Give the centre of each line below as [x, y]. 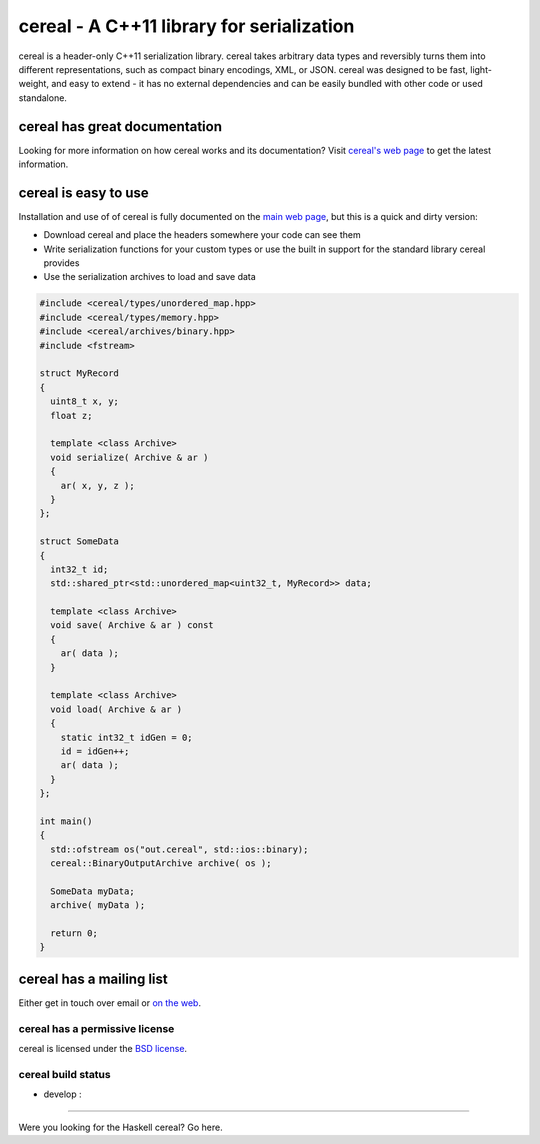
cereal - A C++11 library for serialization [186, 26]
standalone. [42, 97]
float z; [71, 415]
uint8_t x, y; [85, 401]
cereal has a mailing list [93, 978]
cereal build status [64, 1074]
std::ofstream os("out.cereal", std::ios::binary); [179, 849]
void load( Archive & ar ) [116, 709]
